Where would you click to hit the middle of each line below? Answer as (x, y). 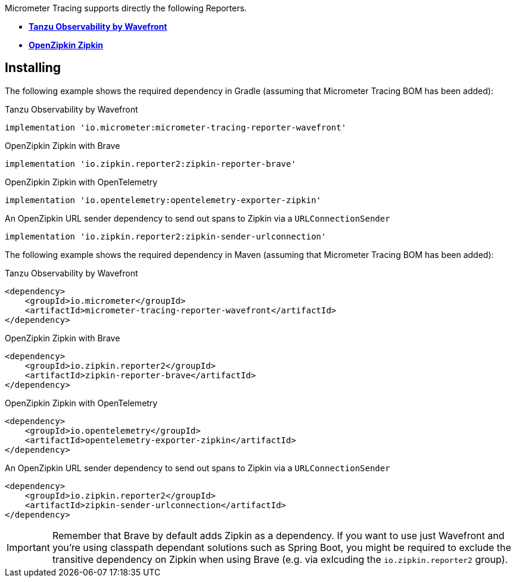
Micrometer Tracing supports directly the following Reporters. (126, 8)
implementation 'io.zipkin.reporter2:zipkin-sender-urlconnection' (166, 236)
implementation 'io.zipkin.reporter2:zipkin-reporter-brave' (150, 164)
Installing (33, 68)
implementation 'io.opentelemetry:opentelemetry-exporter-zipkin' (163, 200)
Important (28, 547)
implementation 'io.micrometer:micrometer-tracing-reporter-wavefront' (176, 127)
